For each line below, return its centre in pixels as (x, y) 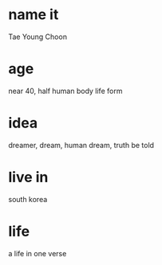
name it (34, 15)
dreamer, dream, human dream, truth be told (81, 145)
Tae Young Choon (38, 37)
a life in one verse (38, 253)
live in (28, 177)
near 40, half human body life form (65, 91)
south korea (28, 199)
